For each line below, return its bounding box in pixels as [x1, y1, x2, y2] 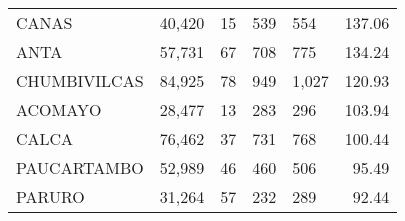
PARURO [16, 185, 85, 208]
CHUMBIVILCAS [16, 69, 144, 92]
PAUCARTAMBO [16, 156, 144, 179]
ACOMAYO [16, 98, 102, 121]
